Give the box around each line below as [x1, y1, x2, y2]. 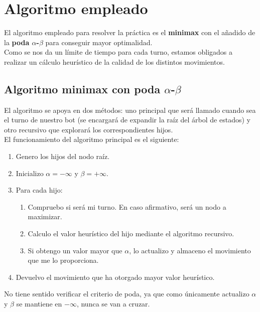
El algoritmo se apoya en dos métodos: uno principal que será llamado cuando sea [4, 104, 256, 115]
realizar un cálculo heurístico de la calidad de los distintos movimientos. [4, 56, 225, 67]
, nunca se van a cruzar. [76, 298, 150, 309]
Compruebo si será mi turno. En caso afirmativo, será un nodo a [28, 201, 226, 212]
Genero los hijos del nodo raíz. [16, 151, 110, 162]
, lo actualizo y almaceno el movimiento [129, 245, 251, 255]
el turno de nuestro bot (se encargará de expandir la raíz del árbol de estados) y [4, 114, 250, 125]
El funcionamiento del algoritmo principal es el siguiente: [4, 134, 179, 144]
